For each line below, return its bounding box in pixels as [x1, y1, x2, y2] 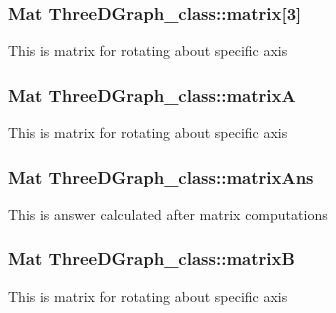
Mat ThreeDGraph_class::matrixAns [8, 164, 314, 189]
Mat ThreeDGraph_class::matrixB [8, 246, 295, 271]
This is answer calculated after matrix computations [8, 203, 328, 224]
